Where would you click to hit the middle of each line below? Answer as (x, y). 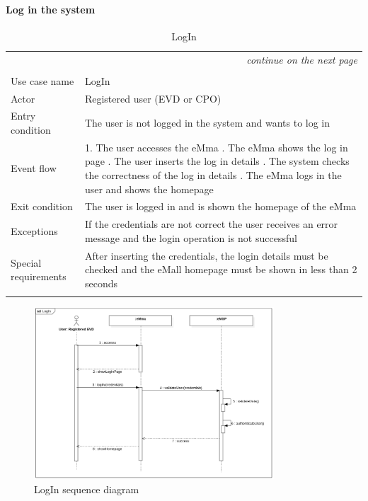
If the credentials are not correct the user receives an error (211, 224)
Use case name (42, 80)
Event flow (34, 168)
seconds (101, 283)
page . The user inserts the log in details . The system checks (217, 161)
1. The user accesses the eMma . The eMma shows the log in (216, 147)
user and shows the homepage (149, 189)
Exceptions (34, 231)
